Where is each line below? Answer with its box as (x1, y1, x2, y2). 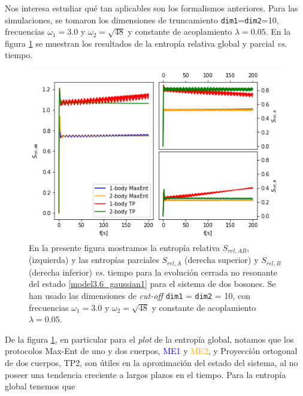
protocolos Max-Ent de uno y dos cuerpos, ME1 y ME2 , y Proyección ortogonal (5, 344, 298, 357)
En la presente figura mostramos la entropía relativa (29, 241, 220, 253)
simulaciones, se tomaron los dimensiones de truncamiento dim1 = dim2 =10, (5, 13, 279, 26)
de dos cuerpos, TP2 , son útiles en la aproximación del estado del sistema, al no (5, 356, 298, 368)
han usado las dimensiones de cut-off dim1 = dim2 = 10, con (29, 289, 250, 301)
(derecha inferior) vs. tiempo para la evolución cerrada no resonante (29, 265, 278, 278)
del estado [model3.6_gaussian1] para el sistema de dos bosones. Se (29, 277, 276, 290)
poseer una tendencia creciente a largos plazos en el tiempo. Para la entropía (5, 368, 286, 380)
